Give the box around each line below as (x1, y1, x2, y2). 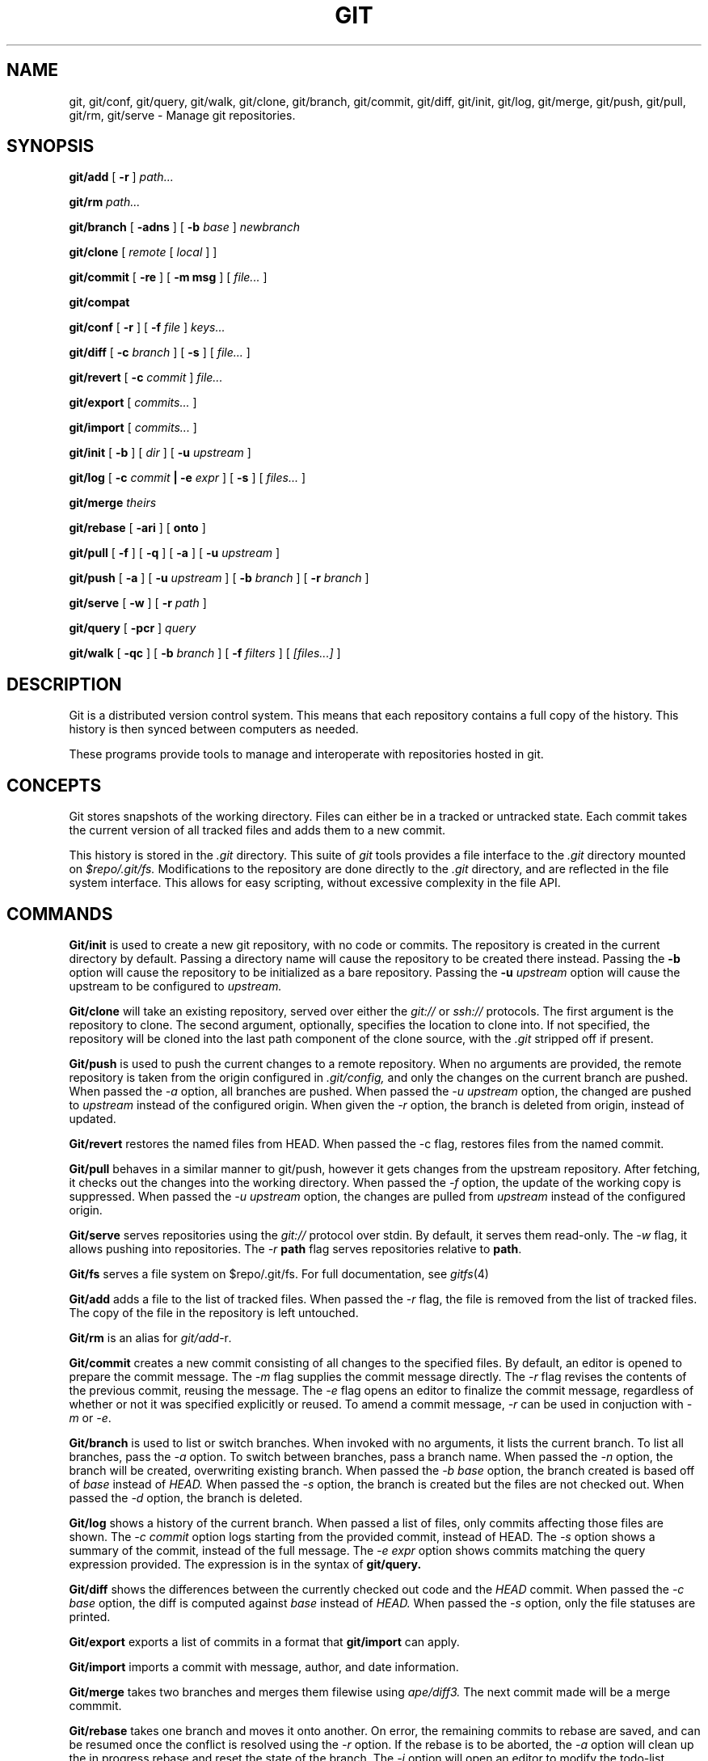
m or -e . (69, 1410, 112, 1425)
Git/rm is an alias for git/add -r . (69, 1330, 232, 1345)
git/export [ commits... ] (69, 395, 197, 410)
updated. (69, 1111, 116, 1125)
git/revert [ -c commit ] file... (69, 370, 223, 385)
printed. (69, 1609, 111, 1624)
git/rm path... (69, 195, 141, 209)
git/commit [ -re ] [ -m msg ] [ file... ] (69, 270, 268, 285)
